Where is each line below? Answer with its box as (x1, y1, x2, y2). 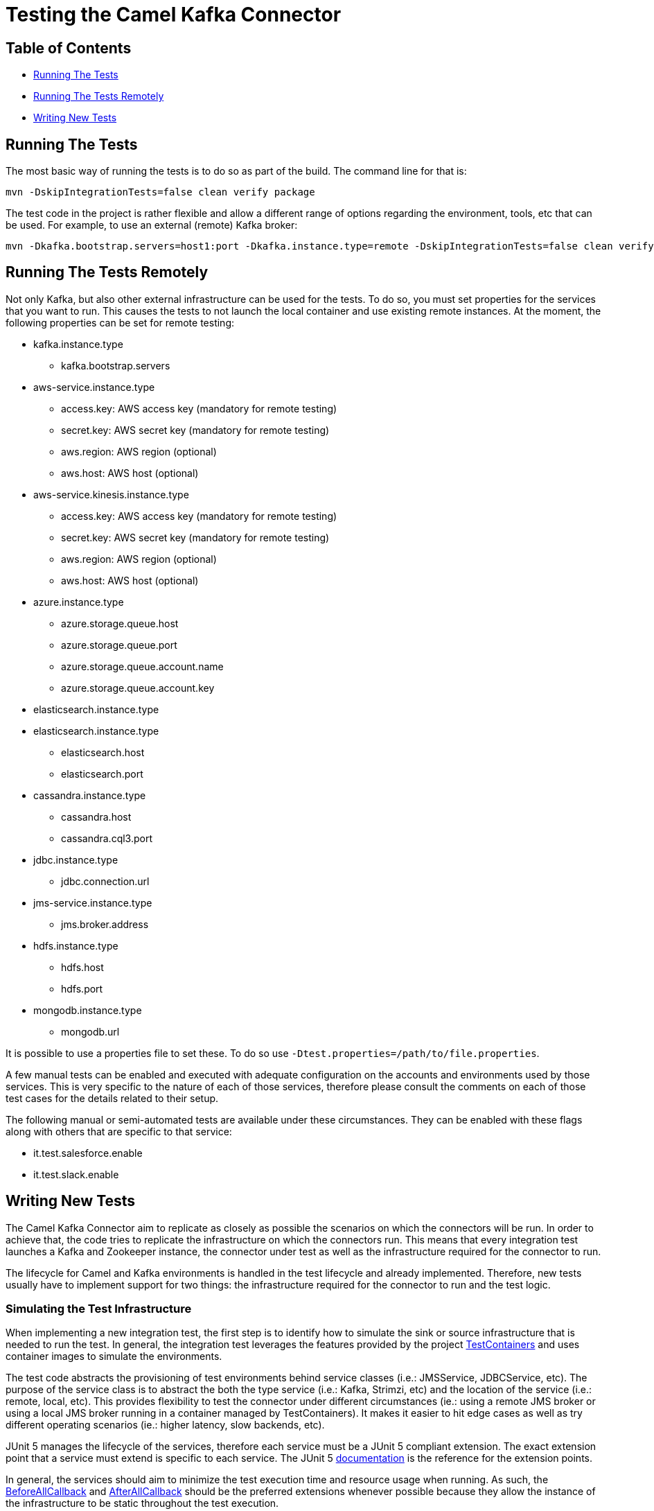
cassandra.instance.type (33, 789, 146, 801)
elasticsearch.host (61, 746, 145, 758)
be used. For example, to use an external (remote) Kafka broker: (6, 219, 298, 232)
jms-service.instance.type (33, 896, 152, 909)
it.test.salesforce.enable (33, 1146, 143, 1159)
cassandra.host (61, 810, 132, 823)
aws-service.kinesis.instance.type (33, 488, 189, 500)
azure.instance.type (33, 595, 124, 608)
